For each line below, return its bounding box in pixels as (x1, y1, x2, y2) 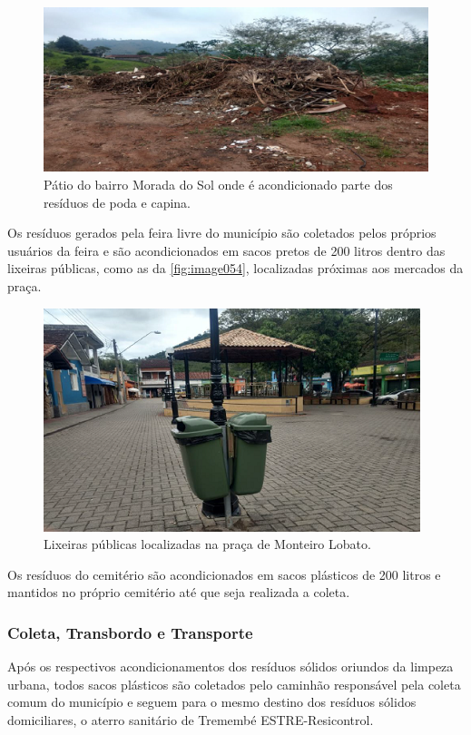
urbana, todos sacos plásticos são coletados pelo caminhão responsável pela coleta (7, 674, 461, 693)
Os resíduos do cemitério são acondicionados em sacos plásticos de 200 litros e (7, 564, 441, 583)
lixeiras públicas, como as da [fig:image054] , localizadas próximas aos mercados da (7, 259, 464, 278)
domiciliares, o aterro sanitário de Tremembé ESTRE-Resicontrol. (7, 710, 374, 729)
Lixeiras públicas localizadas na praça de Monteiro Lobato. (44, 534, 371, 554)
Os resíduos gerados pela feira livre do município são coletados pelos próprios (7, 223, 437, 242)
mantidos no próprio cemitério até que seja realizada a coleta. (7, 583, 350, 602)
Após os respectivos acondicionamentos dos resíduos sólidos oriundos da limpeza (7, 657, 454, 676)
